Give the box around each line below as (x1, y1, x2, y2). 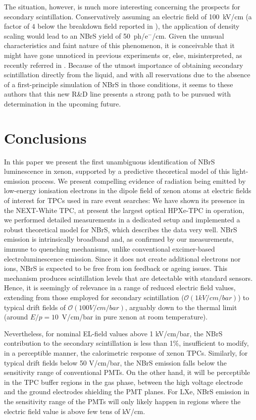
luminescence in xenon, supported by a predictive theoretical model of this (4, 166, 230, 176)
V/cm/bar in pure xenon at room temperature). (61, 312, 208, 322)
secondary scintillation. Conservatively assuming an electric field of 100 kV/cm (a (4, 11, 252, 21)
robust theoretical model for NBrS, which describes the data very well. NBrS (4, 224, 237, 234)
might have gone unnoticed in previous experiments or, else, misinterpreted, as (4, 50, 242, 60)
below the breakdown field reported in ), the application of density (37, 21, 240, 31)
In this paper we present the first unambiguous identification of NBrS (4, 156, 215, 166)
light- (232, 166, 249, 176)
